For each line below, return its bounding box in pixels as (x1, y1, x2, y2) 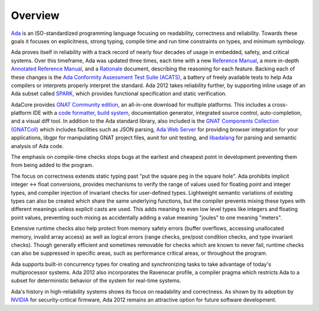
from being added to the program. (11, 162, 94, 169)
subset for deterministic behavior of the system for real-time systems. (11, 277, 181, 284)
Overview (11, 9, 60, 22)
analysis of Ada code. (11, 142, 64, 149)
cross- (272, 101, 288, 108)
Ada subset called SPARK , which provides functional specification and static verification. (11, 90, 227, 97)
